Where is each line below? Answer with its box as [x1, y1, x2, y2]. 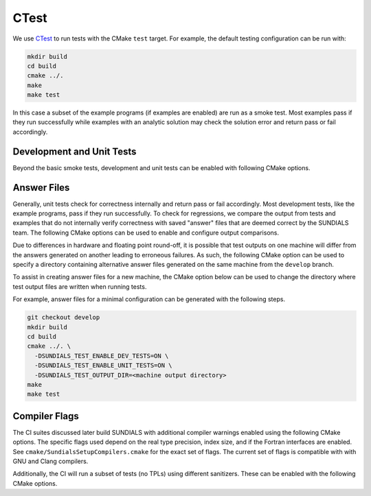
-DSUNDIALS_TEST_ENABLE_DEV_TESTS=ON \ [34, 352, 169, 359]
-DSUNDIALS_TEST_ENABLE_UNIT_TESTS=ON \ [34, 362, 172, 370]
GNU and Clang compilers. [12, 457, 89, 465]
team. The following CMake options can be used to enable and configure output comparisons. [12, 228, 280, 237]
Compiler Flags [12, 410, 79, 422]
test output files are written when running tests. [12, 282, 147, 291]
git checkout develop [27, 314, 100, 322]
